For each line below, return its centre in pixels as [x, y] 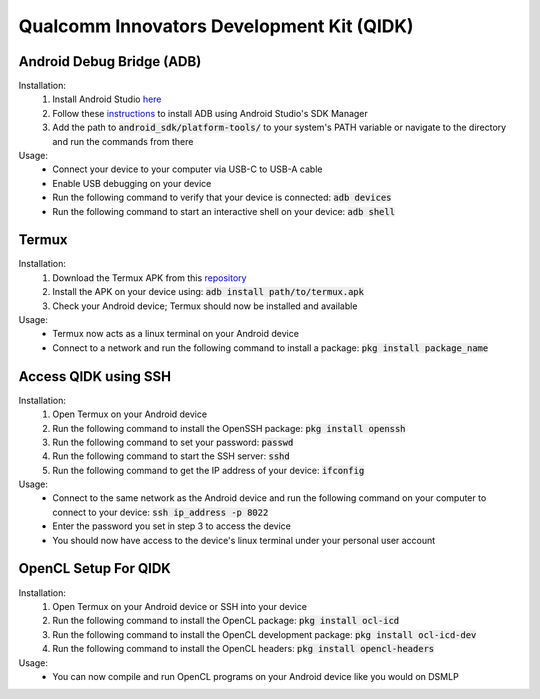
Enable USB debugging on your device [132, 183]
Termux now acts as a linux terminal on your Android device [176, 334]
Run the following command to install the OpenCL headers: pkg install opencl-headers [243, 649]
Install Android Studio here [107, 99]
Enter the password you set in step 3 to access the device [172, 526]
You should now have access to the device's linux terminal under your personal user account [244, 540]
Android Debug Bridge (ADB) [110, 61]
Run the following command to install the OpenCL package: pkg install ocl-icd [226, 621]
